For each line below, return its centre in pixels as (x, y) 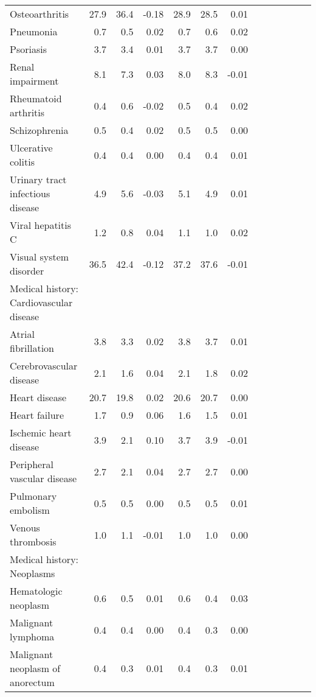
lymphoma (32, 636)
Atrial (22, 334)
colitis (22, 162)
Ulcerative (31, 148)
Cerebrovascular (44, 366)
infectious (30, 193)
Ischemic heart (41, 433)
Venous (25, 527)
